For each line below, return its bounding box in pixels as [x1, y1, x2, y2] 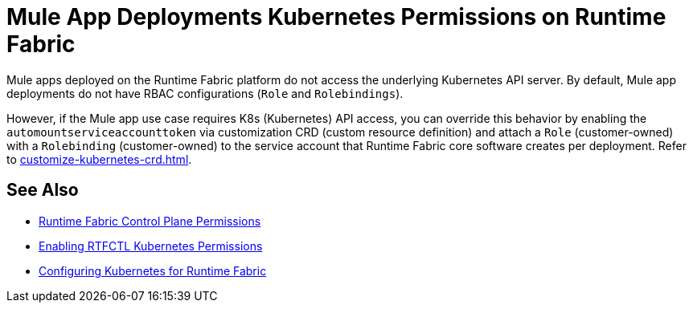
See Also [6, 180, 79, 201]
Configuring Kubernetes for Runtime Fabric [39, 263, 267, 278]
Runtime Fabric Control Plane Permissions [39, 213, 261, 228]
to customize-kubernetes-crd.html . [6, 152, 192, 166]
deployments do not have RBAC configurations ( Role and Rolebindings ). [6, 86, 404, 100]
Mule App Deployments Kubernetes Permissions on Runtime [6, 3, 666, 30]
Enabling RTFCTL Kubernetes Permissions [39, 238, 263, 253]
